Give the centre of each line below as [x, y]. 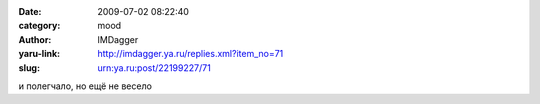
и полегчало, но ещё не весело [85, 86]
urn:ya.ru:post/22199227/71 [154, 67]
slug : [29, 67]
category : [39, 26]
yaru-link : [39, 54]
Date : [30, 11]
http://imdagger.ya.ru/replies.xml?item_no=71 [190, 54]
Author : [35, 39]
